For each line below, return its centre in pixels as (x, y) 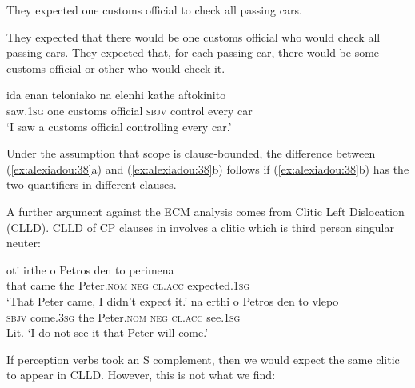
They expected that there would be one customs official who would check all (194, 36)
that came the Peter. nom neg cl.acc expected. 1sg (128, 285)
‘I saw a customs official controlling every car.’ (119, 126)
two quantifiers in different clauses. (92, 184)
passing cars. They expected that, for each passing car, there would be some (193, 52)
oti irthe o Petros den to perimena (90, 269)
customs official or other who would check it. (116, 68)
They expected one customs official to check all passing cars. (154, 10)
